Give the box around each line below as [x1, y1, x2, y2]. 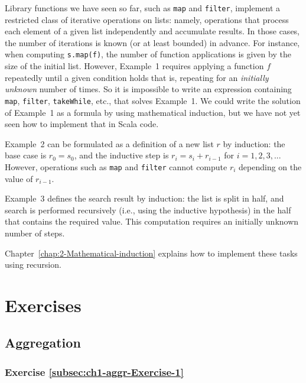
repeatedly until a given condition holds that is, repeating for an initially [5, 71, 269, 83]
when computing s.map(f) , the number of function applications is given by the [5, 48, 291, 60]
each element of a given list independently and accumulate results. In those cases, [5, 25, 300, 37]
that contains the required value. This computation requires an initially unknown [5, 215, 299, 228]
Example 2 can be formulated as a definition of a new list [5, 137, 214, 150]
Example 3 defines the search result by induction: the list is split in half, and [5, 192, 284, 205]
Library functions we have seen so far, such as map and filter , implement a [5, 2, 281, 14]
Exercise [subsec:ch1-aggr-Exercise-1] [5, 364, 184, 379]
